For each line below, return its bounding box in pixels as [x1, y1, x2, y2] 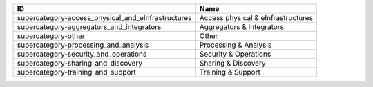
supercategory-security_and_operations [17, 49, 147, 59]
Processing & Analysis [199, 40, 272, 50]
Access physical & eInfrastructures [199, 13, 314, 22]
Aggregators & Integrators [199, 22, 285, 31]
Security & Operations [199, 49, 271, 59]
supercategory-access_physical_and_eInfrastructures [17, 13, 192, 22]
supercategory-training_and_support [17, 68, 136, 77]
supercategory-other [17, 31, 86, 41]
